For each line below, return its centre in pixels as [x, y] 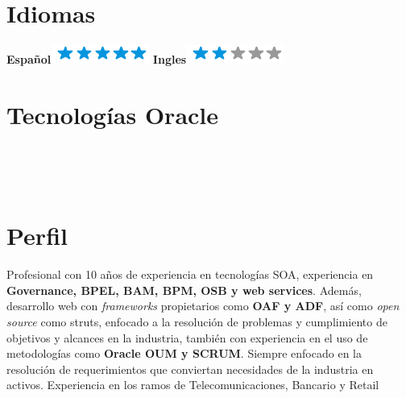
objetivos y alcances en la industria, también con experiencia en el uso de [187, 337]
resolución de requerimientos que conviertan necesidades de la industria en [190, 369]
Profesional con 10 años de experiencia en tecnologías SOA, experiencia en [190, 274]
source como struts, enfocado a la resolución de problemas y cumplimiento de [197, 321]
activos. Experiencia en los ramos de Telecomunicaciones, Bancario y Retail [193, 385]
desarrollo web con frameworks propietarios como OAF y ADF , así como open [203, 306]
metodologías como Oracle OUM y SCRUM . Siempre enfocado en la [184, 353]
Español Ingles [97, 59]
